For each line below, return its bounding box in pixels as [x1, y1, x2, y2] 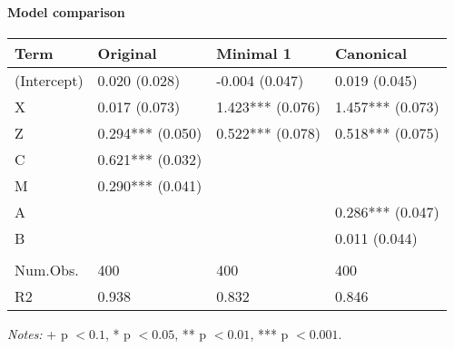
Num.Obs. [15, 258, 79, 280]
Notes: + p [7, 324, 68, 343]
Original [97, 42, 157, 63]
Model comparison [7, 2, 125, 21]
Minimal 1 [216, 42, 291, 63]
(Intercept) [15, 69, 84, 91]
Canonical [334, 42, 408, 63]
